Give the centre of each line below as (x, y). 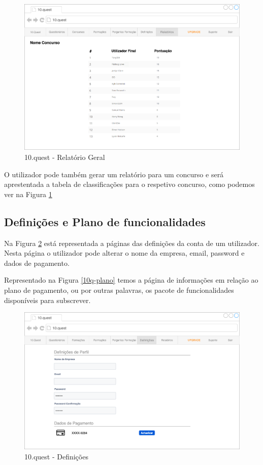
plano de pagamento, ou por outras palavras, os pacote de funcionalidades (119, 290)
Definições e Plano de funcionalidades (105, 221)
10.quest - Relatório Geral (65, 157)
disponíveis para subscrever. (47, 300)
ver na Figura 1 (28, 194)
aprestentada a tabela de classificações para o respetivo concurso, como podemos (129, 184)
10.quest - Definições (56, 456)
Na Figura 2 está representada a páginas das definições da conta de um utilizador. (132, 243)
